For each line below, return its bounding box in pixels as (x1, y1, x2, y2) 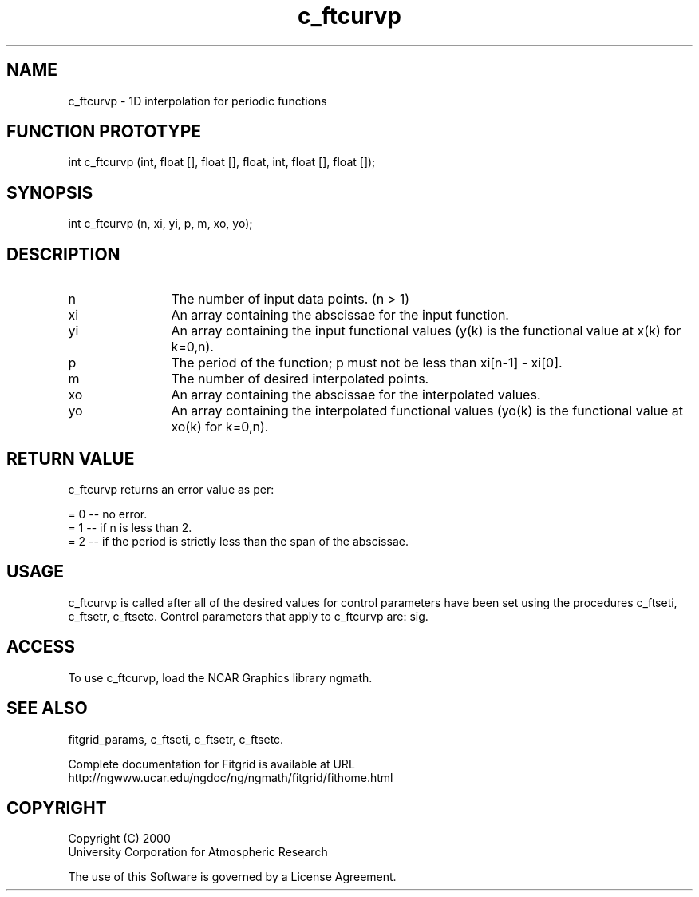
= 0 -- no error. (68, 506, 148, 521)
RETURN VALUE (6, 448, 135, 469)
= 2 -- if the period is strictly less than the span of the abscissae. (68, 534, 409, 548)
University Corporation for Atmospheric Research (68, 845, 328, 859)
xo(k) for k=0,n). (171, 419, 269, 435)
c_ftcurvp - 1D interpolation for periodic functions (68, 93, 327, 108)
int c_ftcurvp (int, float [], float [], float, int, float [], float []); (68, 155, 376, 169)
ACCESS (6, 637, 76, 657)
